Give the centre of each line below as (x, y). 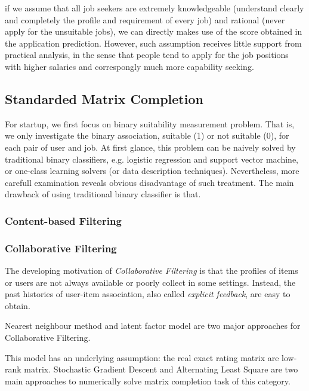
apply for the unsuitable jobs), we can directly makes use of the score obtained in (154, 31)
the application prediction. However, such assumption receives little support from (153, 43)
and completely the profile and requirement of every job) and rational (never (145, 19)
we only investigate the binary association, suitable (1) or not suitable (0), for (147, 135)
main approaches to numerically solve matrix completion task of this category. (148, 381)
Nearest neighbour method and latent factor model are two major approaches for (153, 326)
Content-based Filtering (63, 220)
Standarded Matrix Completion (104, 98)
